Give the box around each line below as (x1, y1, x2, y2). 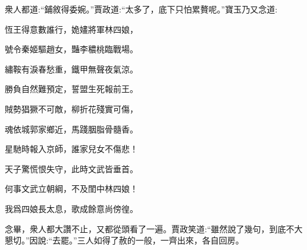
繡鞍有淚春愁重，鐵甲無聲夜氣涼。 (5, 62, 138, 75)
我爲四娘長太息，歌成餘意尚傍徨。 (5, 202, 138, 214)
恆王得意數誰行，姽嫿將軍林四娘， (5, 23, 138, 35)
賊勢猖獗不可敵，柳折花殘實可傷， (5, 102, 138, 115)
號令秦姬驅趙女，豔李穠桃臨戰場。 (5, 43, 138, 55)
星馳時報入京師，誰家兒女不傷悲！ (5, 143, 138, 155)
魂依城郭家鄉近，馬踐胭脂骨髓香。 (5, 122, 138, 135)
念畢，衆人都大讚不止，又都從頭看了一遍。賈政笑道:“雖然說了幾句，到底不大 (5, 222, 303, 235)
